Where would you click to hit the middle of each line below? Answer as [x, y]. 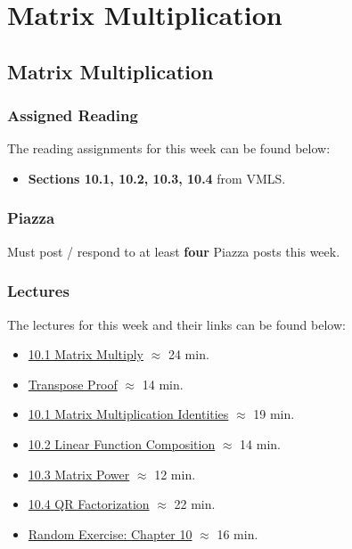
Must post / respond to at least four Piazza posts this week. [174, 251]
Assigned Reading [73, 115]
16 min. [237, 533]
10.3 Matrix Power [79, 474]
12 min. [175, 474]
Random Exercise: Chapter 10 [110, 533]
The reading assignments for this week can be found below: [169, 148]
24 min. [188, 354]
